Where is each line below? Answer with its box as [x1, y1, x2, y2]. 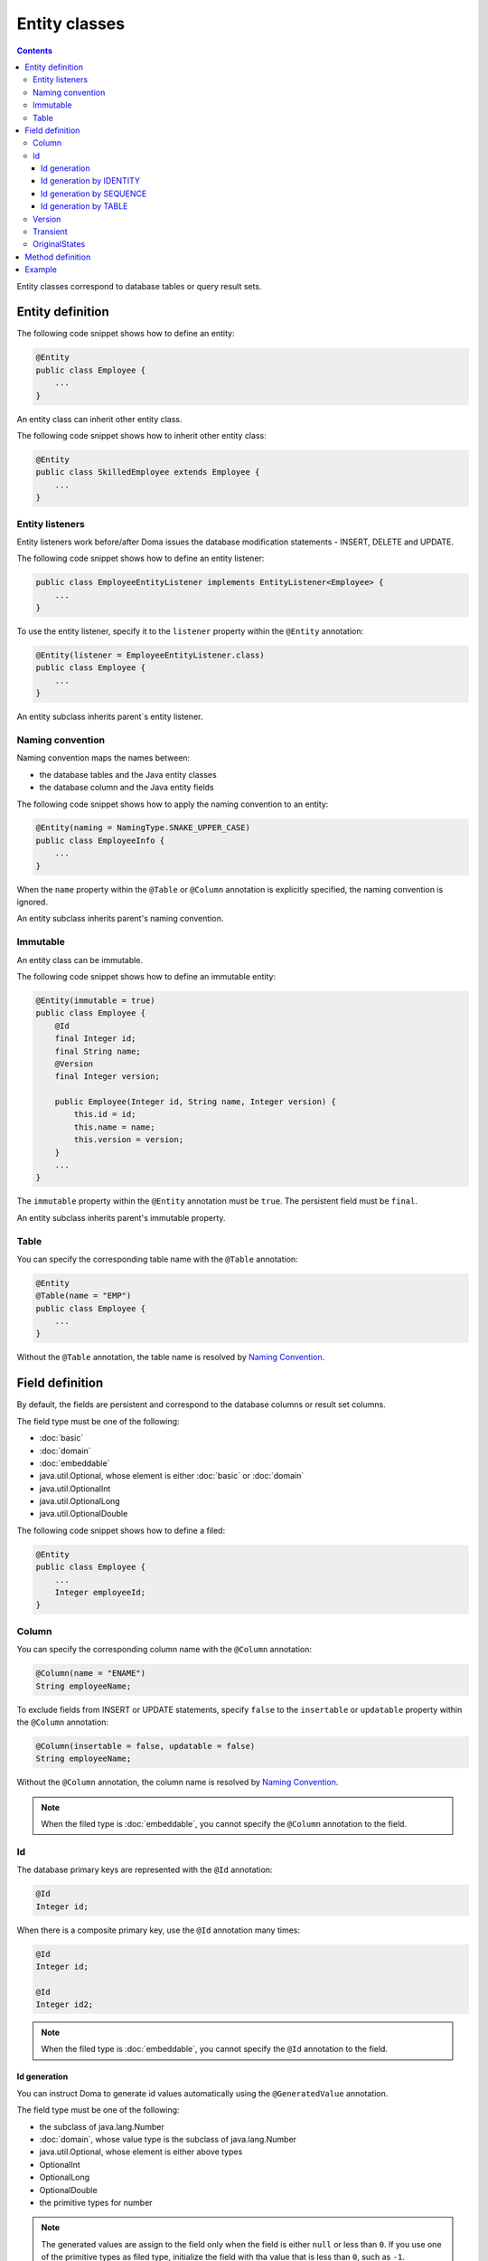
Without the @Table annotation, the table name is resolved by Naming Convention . [16, 1352, 325, 1363]
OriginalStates [33, 239, 86, 250]
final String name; [54, 1045, 142, 1056]
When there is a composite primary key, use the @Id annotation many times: [16, 1925, 300, 1935]
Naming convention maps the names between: [16, 752, 191, 763]
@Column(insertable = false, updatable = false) [35, 1741, 256, 1751]
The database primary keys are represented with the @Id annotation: [16, 1864, 273, 1876]
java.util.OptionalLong [39, 1496, 121, 1507]
